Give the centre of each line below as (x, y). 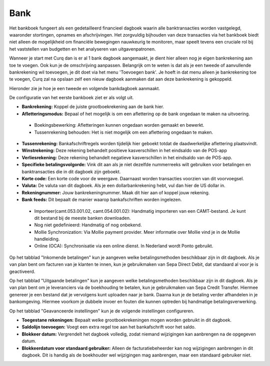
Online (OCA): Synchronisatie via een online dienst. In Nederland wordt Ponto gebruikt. (124, 246)
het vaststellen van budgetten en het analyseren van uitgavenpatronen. (82, 49)
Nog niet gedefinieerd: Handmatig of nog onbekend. (88, 225)
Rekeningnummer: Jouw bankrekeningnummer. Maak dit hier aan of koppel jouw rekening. (116, 192)
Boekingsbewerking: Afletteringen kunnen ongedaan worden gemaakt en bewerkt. (119, 125)
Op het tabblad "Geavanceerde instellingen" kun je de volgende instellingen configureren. (102, 311)
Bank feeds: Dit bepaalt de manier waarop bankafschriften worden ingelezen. (102, 200)
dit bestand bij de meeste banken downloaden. (82, 218)
